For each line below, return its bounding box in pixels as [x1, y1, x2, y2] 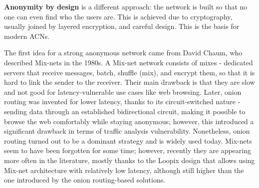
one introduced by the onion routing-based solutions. [4, 175, 166, 185]
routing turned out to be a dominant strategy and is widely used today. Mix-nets [4, 135, 252, 146]
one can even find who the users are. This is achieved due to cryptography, [4, 11, 233, 21]
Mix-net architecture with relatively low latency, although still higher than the [4, 165, 244, 175]
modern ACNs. [4, 30, 50, 41]
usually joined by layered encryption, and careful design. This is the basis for [4, 21, 240, 31]
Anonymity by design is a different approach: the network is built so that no [4, 1, 248, 11]
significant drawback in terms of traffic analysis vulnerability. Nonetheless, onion [4, 126, 250, 136]
